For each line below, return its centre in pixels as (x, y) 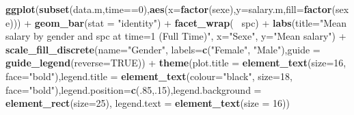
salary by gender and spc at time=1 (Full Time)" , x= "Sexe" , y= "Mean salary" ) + (176, 36)
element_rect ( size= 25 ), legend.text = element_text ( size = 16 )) (148, 103)
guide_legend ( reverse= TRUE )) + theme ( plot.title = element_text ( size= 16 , (176, 63)
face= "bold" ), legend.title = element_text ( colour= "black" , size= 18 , (149, 76)
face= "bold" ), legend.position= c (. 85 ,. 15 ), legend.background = (134, 89)
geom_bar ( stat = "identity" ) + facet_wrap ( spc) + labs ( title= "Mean (190, 22)
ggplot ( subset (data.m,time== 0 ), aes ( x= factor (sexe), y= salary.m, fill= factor (169, 9)
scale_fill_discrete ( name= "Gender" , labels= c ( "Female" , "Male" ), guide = (163, 49)
